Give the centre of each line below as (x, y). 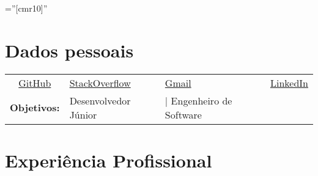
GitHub (35, 82)
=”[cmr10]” (26, 8)
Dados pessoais (69, 50)
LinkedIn (289, 82)
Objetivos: (35, 108)
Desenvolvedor (100, 100)
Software (183, 114)
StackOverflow (100, 82)
